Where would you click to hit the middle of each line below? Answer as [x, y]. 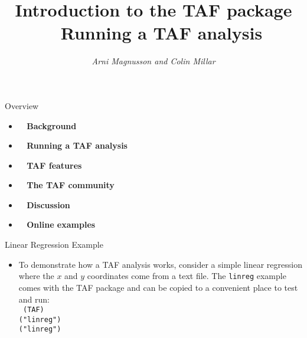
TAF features [54, 165]
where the [36, 276]
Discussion [48, 204]
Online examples [61, 224]
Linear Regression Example [54, 245]
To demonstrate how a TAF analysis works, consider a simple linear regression [160, 264]
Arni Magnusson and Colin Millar [153, 61]
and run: [34, 299]
